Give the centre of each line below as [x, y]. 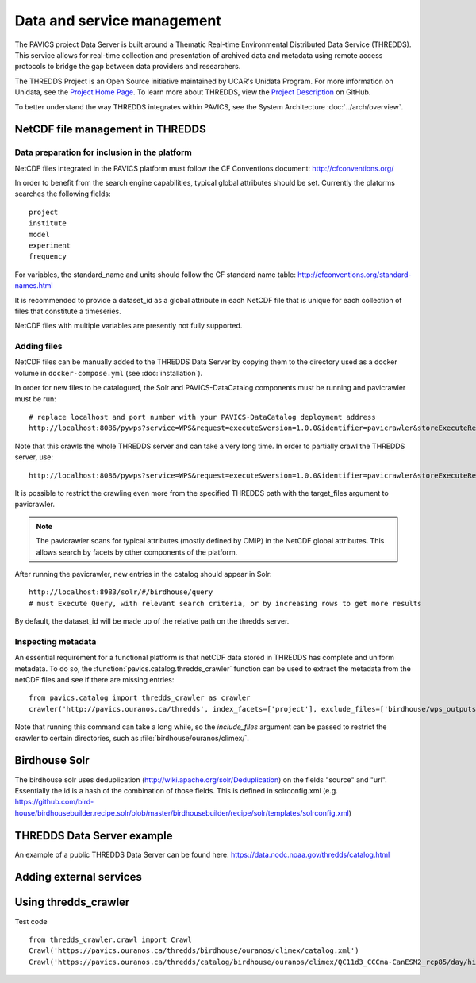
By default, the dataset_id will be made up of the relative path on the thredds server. [152, 621]
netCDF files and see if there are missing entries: [94, 680]
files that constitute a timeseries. [68, 311]
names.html [34, 286]
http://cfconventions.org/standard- [355, 275]
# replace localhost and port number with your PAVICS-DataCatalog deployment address [202, 417]
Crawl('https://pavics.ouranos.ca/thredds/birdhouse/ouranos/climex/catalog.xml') [194, 951]
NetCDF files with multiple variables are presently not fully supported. [129, 326]
